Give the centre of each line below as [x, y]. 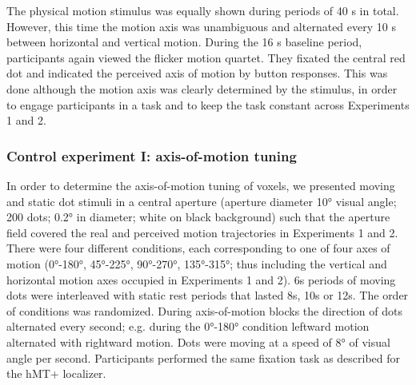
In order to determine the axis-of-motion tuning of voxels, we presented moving [201, 185]
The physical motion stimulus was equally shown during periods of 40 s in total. [203, 10]
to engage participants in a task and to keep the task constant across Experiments [208, 104]
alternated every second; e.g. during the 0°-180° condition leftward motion [188, 326]
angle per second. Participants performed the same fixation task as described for [204, 357]
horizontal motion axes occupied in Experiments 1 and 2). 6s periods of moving [201, 279]
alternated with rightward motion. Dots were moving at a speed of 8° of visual [198, 341]
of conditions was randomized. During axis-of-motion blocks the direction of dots [204, 310]
